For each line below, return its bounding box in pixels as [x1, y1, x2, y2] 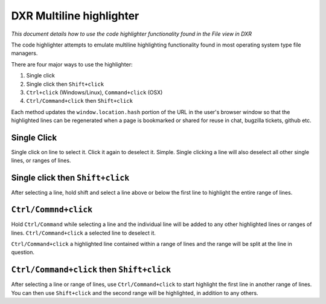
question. [11, 248, 35, 256]
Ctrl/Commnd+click [11, 205, 93, 215]
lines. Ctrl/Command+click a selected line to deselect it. [11, 229, 156, 236]
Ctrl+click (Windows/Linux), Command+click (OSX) [26, 88, 163, 96]
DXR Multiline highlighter [11, 9, 139, 22]
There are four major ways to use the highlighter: [11, 60, 133, 68]
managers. [11, 50, 38, 57]
